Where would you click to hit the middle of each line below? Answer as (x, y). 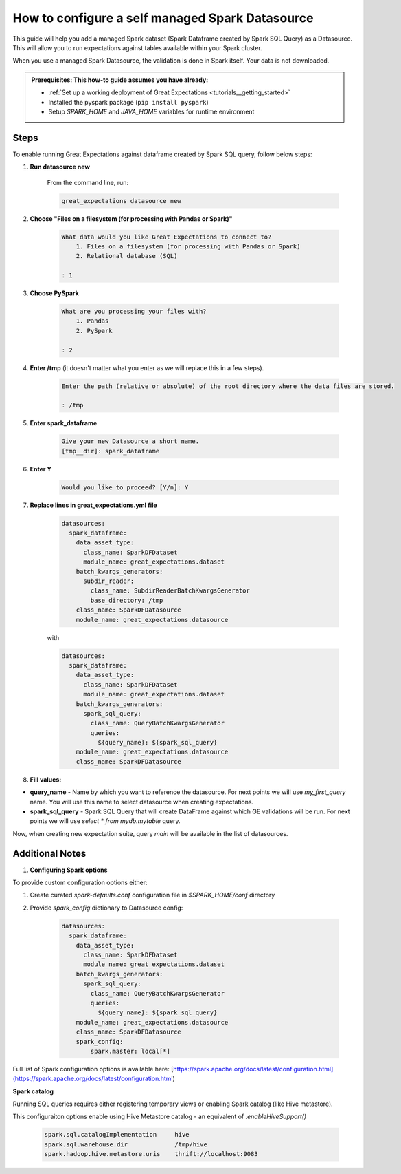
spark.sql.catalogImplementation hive (117, 1135)
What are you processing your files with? (134, 312)
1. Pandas (92, 321)
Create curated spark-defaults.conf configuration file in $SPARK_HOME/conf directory (152, 895)
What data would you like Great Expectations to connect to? (167, 237)
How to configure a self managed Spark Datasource (163, 18)
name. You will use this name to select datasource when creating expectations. (142, 802)
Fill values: (46, 779)
